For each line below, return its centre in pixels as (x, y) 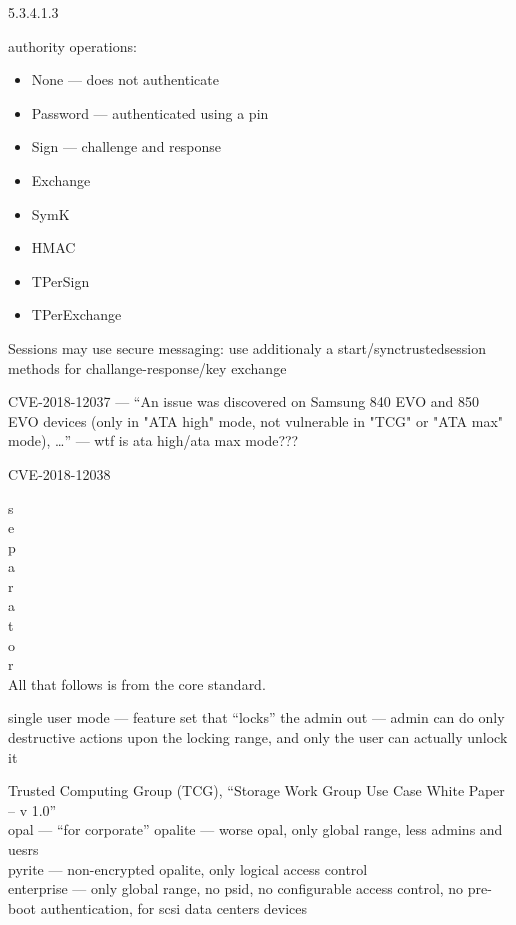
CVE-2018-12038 (59, 473)
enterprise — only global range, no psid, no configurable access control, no (236, 888)
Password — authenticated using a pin (150, 112)
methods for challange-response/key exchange (147, 367)
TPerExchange (76, 314)
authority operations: (72, 45)
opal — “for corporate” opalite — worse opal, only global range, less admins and (255, 829)
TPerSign (60, 280)
